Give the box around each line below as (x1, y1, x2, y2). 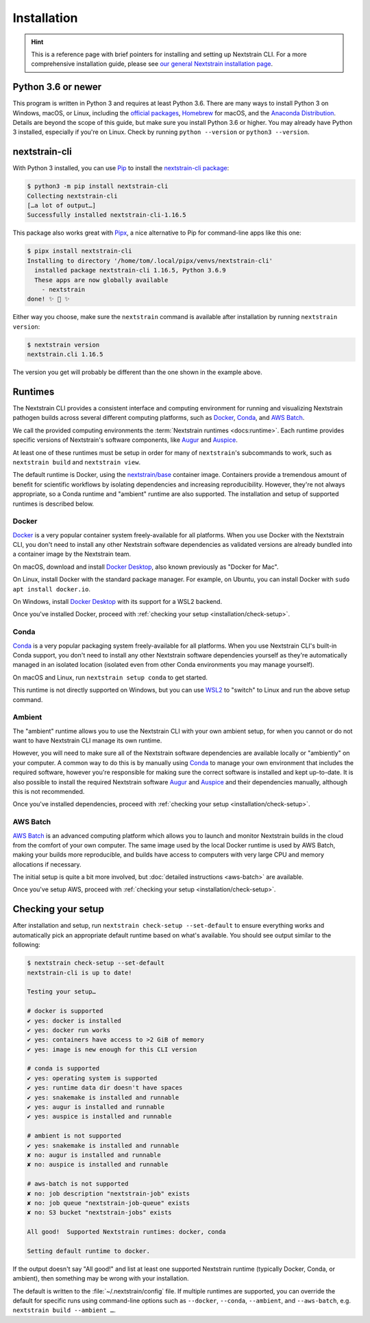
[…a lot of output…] (27, 202, 96, 209)
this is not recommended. (12, 788, 85, 795)
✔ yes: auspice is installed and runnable (27, 1112, 172, 1121)
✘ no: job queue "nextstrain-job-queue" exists (27, 1199, 190, 1207)
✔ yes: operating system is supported (27, 1074, 158, 1082)
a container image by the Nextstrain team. (12, 550, 132, 559)
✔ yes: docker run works (27, 1026, 111, 1034)
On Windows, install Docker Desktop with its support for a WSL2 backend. (12, 598, 223, 606)
